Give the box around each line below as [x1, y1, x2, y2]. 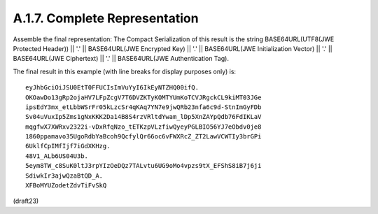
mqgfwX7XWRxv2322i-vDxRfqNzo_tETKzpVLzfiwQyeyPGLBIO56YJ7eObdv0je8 [25, 122, 262, 131]
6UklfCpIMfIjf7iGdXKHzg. [25, 142, 111, 150]
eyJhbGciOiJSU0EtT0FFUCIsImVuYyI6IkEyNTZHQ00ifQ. [25, 84, 199, 92]
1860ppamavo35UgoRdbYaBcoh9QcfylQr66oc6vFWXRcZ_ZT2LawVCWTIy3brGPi [25, 133, 262, 141]
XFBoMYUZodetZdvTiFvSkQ [25, 182, 107, 190]
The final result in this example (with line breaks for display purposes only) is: [13, 67, 237, 76]
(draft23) [13, 197, 39, 206]
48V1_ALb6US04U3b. [25, 152, 89, 160]
